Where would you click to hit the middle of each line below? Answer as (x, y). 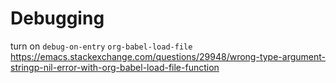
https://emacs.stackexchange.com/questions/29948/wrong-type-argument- (168, 56)
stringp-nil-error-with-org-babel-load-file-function (115, 67)
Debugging (57, 18)
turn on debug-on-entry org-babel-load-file (101, 46)
